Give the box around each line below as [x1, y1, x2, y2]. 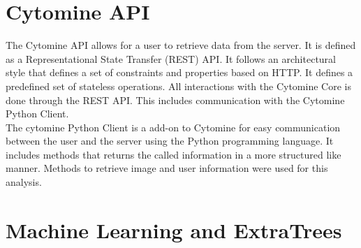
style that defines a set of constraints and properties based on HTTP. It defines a [6, 65, 353, 80]
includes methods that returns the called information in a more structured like [6, 147, 341, 161]
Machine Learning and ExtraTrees [6, 215, 342, 244]
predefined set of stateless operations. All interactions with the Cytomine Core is [6, 78, 351, 93]
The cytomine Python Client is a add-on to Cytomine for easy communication [6, 119, 341, 134]
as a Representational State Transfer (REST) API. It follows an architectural [6, 51, 337, 66]
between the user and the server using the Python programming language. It [6, 133, 334, 148]
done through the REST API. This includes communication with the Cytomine [6, 92, 345, 107]
